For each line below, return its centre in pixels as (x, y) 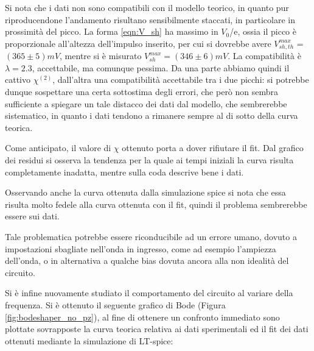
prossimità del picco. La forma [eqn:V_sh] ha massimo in (112, 31)
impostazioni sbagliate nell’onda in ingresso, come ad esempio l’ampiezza (141, 248)
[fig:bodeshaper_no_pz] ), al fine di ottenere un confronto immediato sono (142, 317)
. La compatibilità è (264, 56)
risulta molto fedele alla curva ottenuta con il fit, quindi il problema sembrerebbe (156, 204)
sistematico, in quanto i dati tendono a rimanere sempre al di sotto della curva (152, 115)
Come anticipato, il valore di (58, 148)
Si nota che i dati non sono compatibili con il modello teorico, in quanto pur (147, 7)
